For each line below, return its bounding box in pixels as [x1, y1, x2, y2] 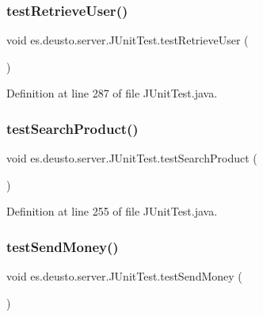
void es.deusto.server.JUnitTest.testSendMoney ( [6, 268, 242, 285]
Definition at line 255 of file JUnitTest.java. [6, 203, 218, 220]
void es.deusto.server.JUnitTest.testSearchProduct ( [6, 150, 257, 166]
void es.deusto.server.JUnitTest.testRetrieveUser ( [6, 32, 249, 48]
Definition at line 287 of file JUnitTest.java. [6, 85, 218, 101]
